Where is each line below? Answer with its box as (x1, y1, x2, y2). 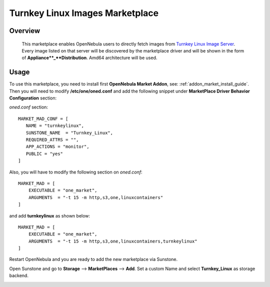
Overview (9, 26, 40, 35)
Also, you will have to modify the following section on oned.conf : (9, 169, 142, 175)
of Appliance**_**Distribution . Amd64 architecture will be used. (21, 55, 157, 61)
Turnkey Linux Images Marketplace (9, 7, 159, 18)
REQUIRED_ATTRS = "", (25, 136, 79, 142)
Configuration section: (9, 95, 57, 101)
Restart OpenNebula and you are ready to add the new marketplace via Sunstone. (9, 256, 178, 262)
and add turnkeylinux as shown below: (9, 212, 90, 218)
